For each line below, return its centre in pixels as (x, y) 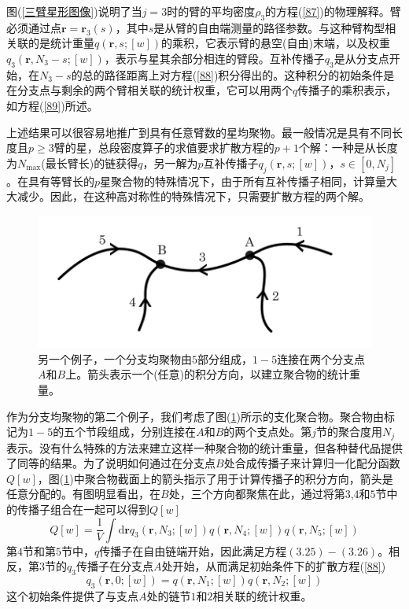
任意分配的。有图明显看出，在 (83, 494)
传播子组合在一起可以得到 (83, 509)
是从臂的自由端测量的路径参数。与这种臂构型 (269, 27)
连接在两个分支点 (321, 358)
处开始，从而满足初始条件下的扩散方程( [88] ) (274, 566)
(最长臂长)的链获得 (90, 162)
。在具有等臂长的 (50, 181)
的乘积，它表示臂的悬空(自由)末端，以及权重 (276, 43)
